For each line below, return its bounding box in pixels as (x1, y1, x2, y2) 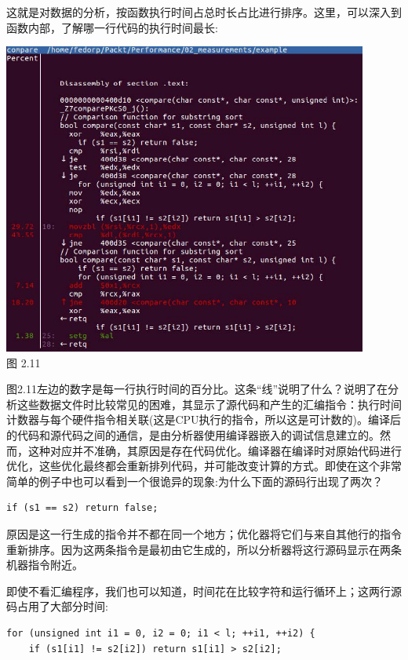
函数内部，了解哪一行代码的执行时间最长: (6, 19, 218, 35)
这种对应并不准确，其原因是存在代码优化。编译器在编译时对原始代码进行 (27, 442, 402, 458)
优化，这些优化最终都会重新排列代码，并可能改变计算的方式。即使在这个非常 (6, 458, 402, 474)
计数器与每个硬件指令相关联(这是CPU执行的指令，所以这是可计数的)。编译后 (6, 411, 402, 428)
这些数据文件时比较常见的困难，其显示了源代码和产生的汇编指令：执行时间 (16, 396, 402, 412)
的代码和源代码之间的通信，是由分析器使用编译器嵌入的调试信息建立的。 (6, 427, 380, 443)
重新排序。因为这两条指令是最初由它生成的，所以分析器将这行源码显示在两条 (6, 541, 402, 557)
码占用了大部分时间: (6, 598, 108, 614)
